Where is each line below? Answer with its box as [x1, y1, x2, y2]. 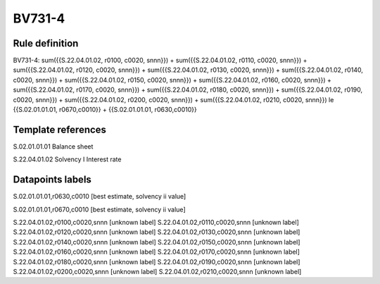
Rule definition [13, 37, 79, 49]
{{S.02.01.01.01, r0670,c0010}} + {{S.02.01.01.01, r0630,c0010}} [13, 106, 197, 114]
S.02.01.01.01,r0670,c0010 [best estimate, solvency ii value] [13, 205, 186, 214]
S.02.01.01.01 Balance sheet [13, 142, 94, 151]
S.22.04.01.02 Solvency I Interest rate [13, 155, 122, 163]
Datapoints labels [13, 173, 91, 186]
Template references [13, 123, 107, 135]
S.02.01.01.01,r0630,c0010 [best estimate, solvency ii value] [13, 192, 186, 201]
